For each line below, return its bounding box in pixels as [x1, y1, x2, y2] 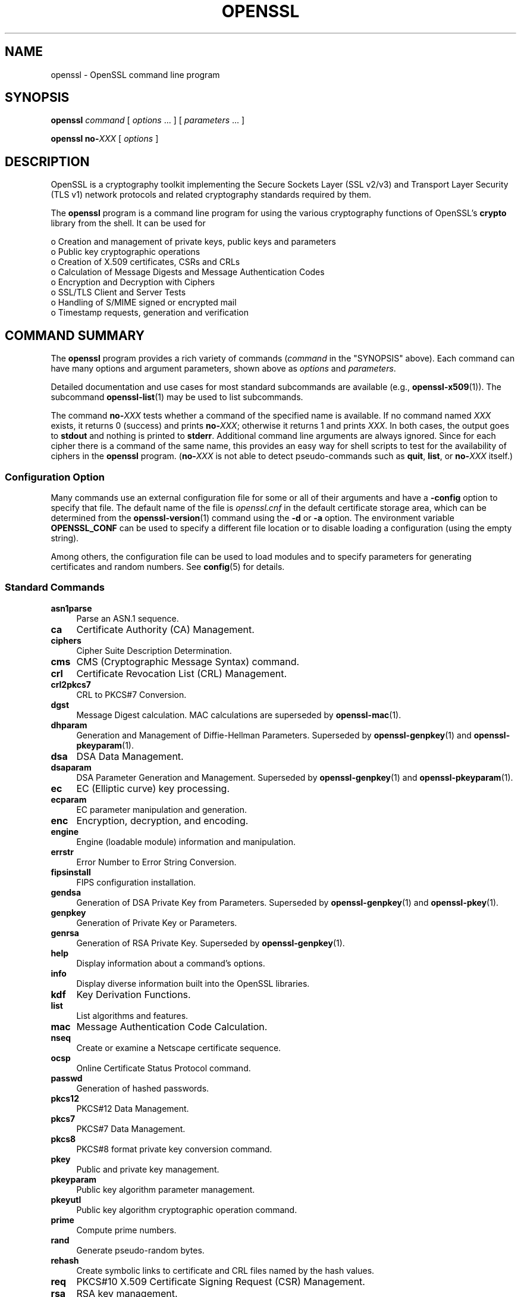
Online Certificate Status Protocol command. [76, 1062, 251, 1073]
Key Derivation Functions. [76, 988, 191, 1000]
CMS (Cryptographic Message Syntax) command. [76, 655, 300, 668]
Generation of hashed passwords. [76, 1083, 209, 1093]
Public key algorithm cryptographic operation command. [76, 1204, 297, 1215]
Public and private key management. [76, 1164, 219, 1174]
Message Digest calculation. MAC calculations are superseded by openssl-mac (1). [76, 709, 401, 720]
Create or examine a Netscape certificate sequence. [76, 1042, 281, 1053]
